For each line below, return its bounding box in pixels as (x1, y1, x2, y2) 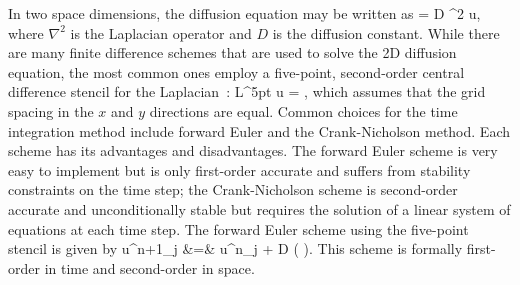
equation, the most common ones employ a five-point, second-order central (8, 61, 465, 82)
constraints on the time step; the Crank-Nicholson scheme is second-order (8, 179, 458, 200)
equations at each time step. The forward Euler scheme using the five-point (8, 218, 469, 239)
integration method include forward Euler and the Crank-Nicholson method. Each (8, 120, 510, 141)
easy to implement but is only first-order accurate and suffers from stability (8, 159, 471, 180)
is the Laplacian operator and (70, 22, 252, 43)
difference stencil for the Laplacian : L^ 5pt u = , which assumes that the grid (8, 81, 486, 102)
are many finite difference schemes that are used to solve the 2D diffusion (8, 42, 457, 63)
